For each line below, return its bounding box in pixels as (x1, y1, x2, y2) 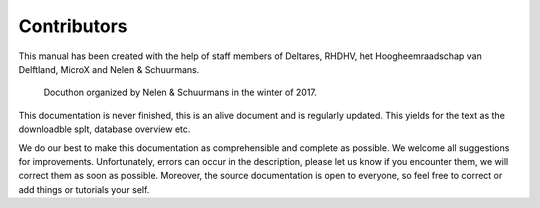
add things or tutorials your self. (18, 183, 150, 195)
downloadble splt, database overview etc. (18, 123, 191, 135)
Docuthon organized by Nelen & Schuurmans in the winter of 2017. (43, 86, 317, 99)
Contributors (18, 15, 129, 37)
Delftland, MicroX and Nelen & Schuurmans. (18, 63, 200, 75)
